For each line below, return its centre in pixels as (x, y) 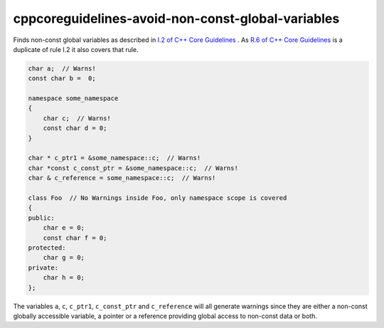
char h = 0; (64, 278)
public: (41, 218)
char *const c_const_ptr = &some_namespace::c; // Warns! (133, 168)
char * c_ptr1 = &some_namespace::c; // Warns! (114, 158)
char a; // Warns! (62, 68)
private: (43, 268)
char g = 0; (64, 258)
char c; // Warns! (77, 118)
